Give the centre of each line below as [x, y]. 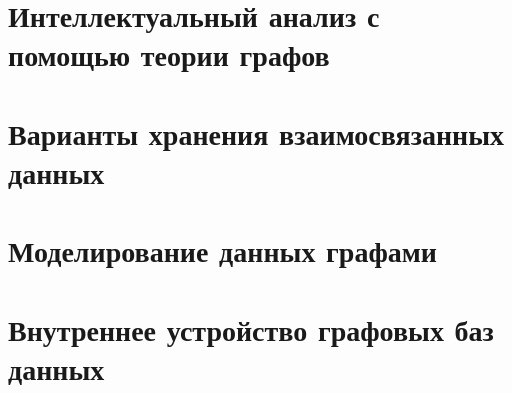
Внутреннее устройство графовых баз [251, 328]
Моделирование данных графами [222, 250]
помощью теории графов [169, 54]
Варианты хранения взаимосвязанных [256, 132]
